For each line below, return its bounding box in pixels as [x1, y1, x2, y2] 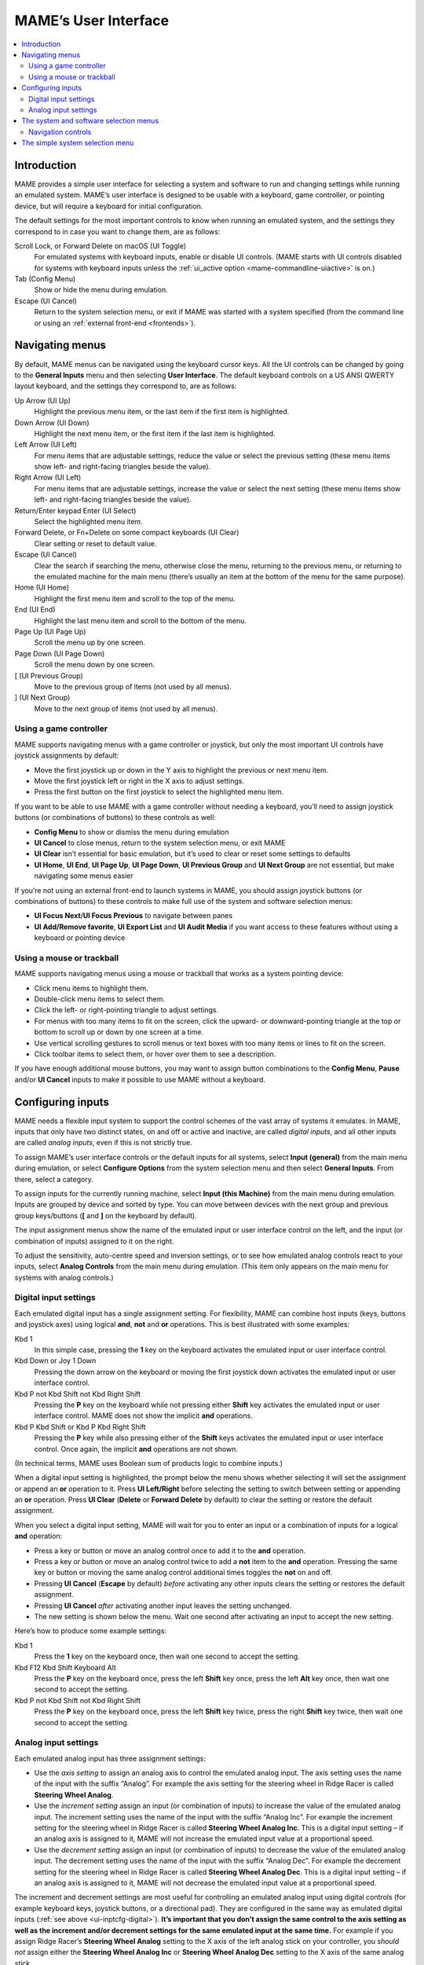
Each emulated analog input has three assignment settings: [14, 1754, 207, 1763]
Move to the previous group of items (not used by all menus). [34, 681, 232, 691]
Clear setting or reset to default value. [34, 538, 157, 548]
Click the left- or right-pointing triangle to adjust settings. [34, 1005, 219, 1015]
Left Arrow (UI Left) [14, 440, 78, 450]
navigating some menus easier [34, 871, 133, 880]
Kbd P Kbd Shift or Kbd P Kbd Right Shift [14, 1422, 146, 1431]
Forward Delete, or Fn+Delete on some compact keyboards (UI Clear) [14, 527, 239, 538]
